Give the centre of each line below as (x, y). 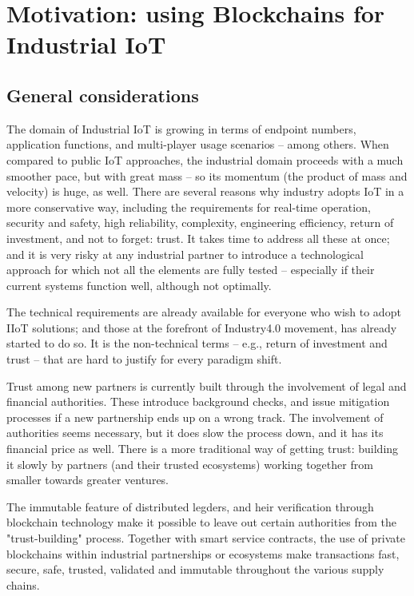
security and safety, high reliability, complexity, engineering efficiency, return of (200, 223)
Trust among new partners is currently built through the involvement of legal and (207, 385)
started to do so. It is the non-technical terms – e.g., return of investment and (197, 343)
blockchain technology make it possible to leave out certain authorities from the (201, 522)
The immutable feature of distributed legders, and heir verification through (190, 506)
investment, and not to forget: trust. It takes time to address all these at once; (198, 238)
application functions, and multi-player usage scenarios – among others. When (198, 144)
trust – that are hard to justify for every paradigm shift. (144, 359)
